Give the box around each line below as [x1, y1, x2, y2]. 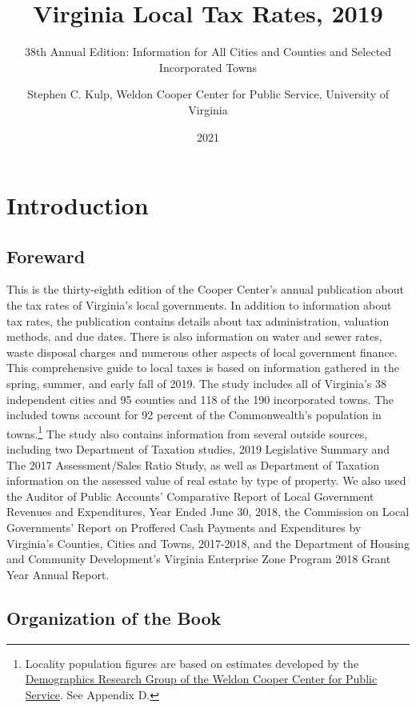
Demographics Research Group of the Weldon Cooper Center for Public [25, 670, 378, 687]
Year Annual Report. [6, 566, 110, 582]
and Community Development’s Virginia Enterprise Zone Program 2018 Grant [6, 550, 391, 567]
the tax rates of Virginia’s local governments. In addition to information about [6, 297, 392, 314]
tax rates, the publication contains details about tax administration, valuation [6, 312, 390, 329]
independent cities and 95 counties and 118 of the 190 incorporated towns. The [6, 390, 394, 407]
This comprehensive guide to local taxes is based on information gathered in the [6, 359, 399, 376]
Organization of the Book [6, 605, 222, 630]
